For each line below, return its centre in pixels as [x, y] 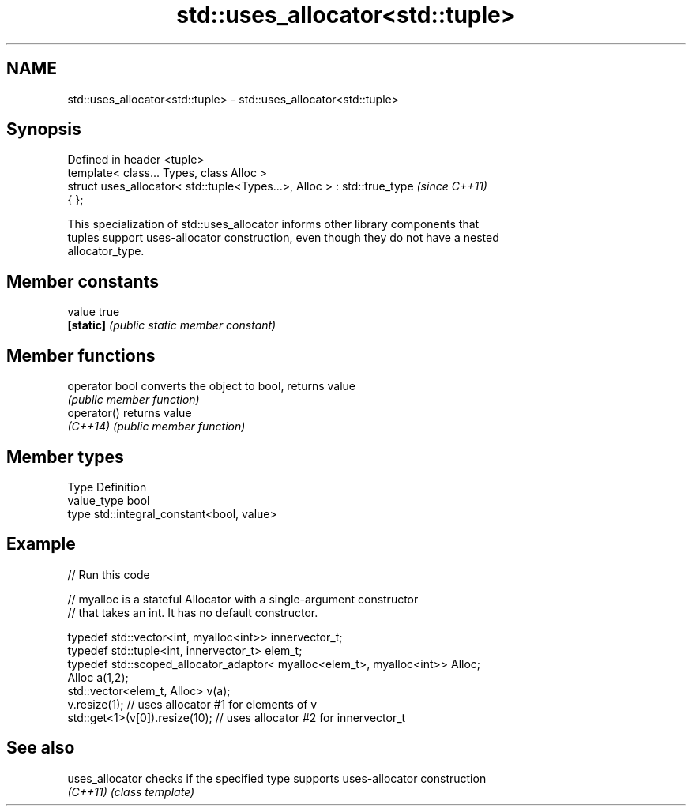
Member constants [83, 281]
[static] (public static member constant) [172, 325]
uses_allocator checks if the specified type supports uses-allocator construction [277, 778]
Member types [65, 457]
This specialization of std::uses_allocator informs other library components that [273, 224]
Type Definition [107, 487]
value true [94, 312]
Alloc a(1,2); [98, 677]
